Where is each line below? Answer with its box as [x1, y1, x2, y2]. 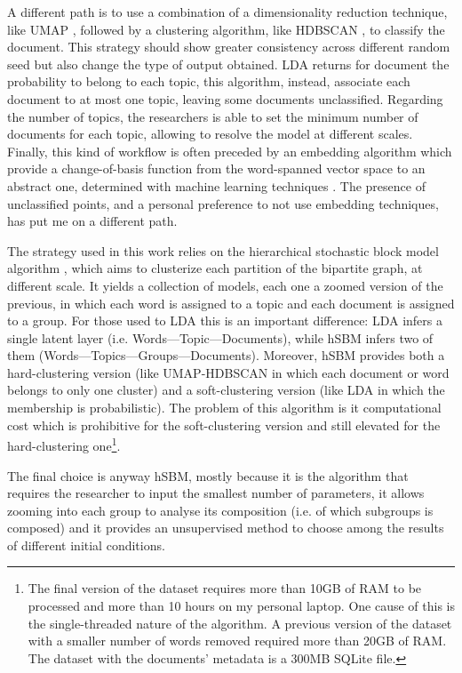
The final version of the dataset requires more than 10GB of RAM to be [28, 579, 422, 597]
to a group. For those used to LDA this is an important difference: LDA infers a [7, 311, 442, 330]
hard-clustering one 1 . [7, 434, 121, 454]
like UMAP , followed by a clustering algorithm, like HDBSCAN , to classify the [7, 20, 445, 38]
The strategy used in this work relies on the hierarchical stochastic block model [7, 241, 439, 260]
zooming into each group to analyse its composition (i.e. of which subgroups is [7, 501, 434, 519]
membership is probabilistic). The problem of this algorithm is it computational [7, 398, 442, 417]
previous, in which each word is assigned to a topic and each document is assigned [7, 293, 455, 312]
